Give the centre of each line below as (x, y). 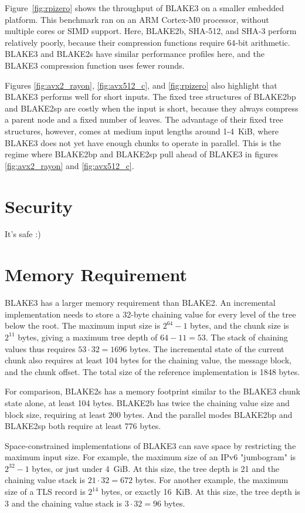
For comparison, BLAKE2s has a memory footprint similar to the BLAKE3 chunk (152, 391)
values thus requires (40, 348)
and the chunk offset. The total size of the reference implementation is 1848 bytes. (152, 371)
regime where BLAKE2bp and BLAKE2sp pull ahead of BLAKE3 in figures (141, 154)
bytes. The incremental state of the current (207, 348)
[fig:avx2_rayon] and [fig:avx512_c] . (70, 165)
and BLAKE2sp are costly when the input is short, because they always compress (152, 108)
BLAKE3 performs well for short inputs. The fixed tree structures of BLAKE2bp (150, 97)
